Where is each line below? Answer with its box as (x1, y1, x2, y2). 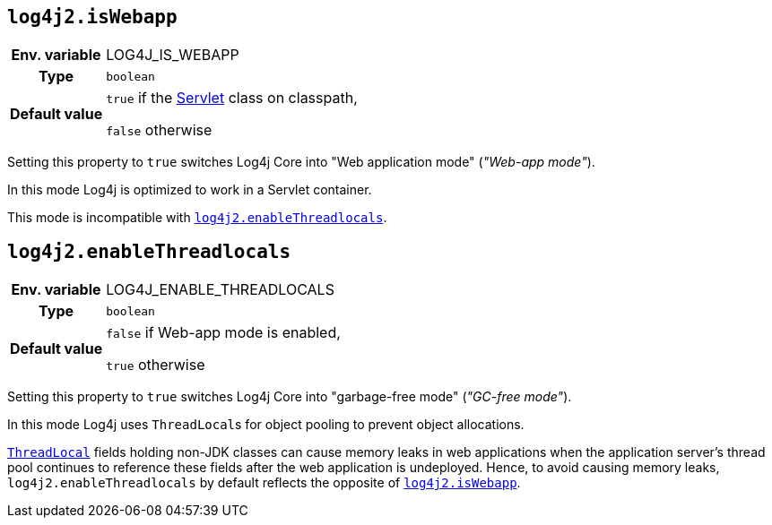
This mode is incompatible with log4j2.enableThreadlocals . (7, 210, 387, 226)
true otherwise (106, 356, 205, 374)
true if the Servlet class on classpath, (106, 89, 358, 108)
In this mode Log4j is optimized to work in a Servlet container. (7, 182, 372, 198)
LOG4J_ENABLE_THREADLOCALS (106, 280, 334, 299)
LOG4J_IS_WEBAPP (106, 46, 239, 65)
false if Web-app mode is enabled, (106, 323, 341, 342)
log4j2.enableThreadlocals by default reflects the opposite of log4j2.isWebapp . (7, 475, 521, 491)
